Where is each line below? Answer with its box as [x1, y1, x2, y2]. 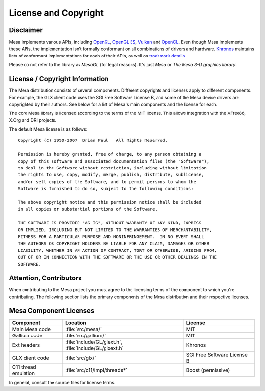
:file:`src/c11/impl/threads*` [65, 366, 128, 373]
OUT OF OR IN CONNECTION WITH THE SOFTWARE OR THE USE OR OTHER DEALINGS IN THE [18, 254, 217, 260]
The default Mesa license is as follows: [9, 126, 88, 132]
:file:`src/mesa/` [65, 326, 102, 333]
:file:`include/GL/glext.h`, [65, 338, 123, 345]
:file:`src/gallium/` [65, 332, 106, 339]
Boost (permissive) [186, 366, 230, 373]
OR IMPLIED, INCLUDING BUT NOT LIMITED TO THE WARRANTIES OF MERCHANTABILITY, [18, 227, 212, 233]
